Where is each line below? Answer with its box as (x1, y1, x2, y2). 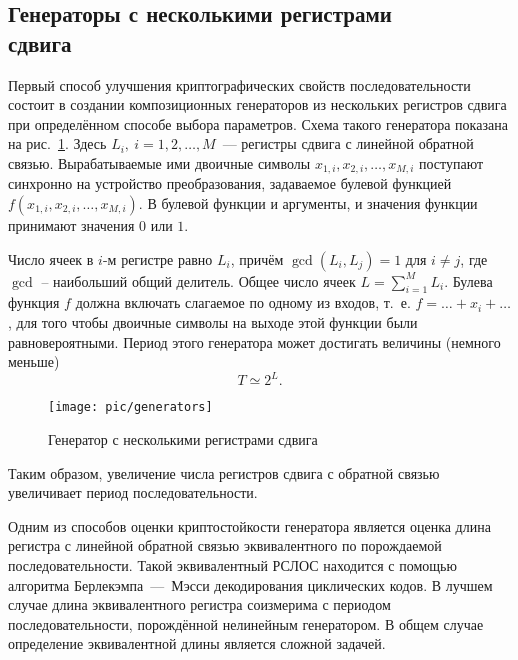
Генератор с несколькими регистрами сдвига (48, 428, 318, 449)
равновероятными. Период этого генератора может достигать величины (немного (8, 331, 501, 352)
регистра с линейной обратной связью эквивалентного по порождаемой (8, 535, 442, 556)
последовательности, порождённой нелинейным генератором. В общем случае (8, 613, 484, 634)
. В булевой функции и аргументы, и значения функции (138, 193, 478, 214)
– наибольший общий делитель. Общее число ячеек (41, 270, 356, 291)
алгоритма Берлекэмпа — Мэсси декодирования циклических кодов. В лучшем (8, 574, 493, 595)
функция (8, 292, 60, 313)
